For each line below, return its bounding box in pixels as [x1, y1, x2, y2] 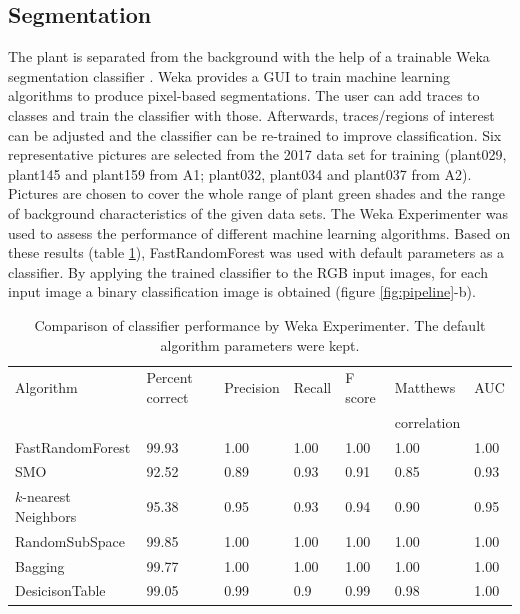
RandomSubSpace [15, 530, 125, 551]
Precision [224, 377, 280, 398]
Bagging [15, 555, 65, 576]
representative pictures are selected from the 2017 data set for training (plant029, [8, 144, 507, 165]
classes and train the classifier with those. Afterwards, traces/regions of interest [8, 104, 495, 125]
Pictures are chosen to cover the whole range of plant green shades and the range [8, 183, 505, 204]
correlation [394, 411, 461, 432]
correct [146, 386, 189, 407]
